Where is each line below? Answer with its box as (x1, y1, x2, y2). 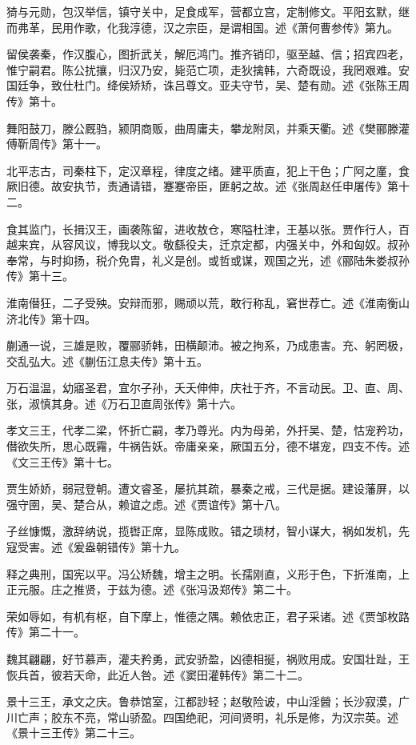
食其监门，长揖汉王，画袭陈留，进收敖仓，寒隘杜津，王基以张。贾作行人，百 (6, 220, 410, 237)
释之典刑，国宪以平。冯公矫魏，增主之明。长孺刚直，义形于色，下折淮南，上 (6, 565, 410, 582)
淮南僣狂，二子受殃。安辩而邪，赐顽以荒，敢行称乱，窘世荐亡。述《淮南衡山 (6, 294, 410, 310)
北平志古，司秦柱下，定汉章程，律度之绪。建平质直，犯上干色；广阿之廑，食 (6, 162, 410, 178)
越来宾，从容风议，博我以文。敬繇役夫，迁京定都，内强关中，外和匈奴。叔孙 (6, 236, 410, 253)
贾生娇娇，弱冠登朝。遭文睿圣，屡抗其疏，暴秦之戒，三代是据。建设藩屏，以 (6, 480, 410, 497)
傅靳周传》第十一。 (6, 135, 107, 152)
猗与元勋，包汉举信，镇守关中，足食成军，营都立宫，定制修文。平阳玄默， (6, 3, 398, 19)
